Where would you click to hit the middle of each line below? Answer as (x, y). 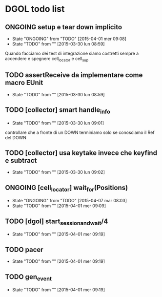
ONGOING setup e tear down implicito (64, 27)
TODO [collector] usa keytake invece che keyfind (81, 153)
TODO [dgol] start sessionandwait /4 (57, 222)
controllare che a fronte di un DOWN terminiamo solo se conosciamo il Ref (80, 132)
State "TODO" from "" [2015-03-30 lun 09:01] (58, 123)
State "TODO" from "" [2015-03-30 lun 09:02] (58, 172)
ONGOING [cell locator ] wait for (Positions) (67, 188)
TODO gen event (29, 277)
